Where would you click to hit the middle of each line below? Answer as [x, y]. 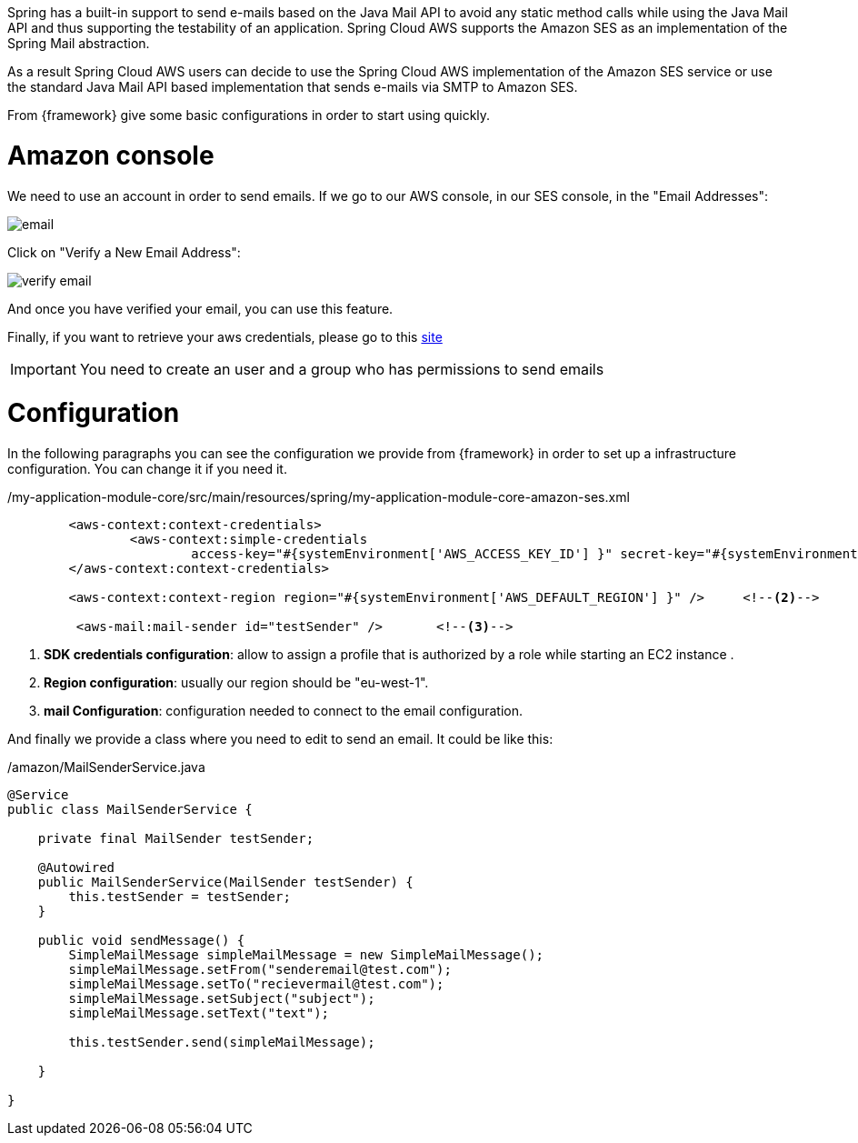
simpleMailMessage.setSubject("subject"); [222, 998]
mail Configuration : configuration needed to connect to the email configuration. [284, 711]
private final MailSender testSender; [176, 838]
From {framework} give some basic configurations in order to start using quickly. [249, 115]
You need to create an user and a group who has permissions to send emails [342, 369]
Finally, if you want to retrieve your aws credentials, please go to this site [225, 336]
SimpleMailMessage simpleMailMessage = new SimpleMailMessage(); [306, 955]
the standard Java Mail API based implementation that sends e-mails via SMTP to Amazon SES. [293, 87]
